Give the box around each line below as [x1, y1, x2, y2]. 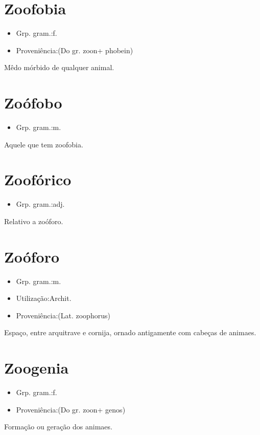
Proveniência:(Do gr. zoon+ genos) [16, 404, 126, 415]
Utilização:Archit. [16, 293, 72, 303]
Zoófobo [4, 92, 62, 113]
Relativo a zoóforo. [4, 215, 63, 226]
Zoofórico [4, 169, 72, 190]
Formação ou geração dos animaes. [4, 421, 112, 432]
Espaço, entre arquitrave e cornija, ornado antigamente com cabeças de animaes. [4, 327, 256, 338]
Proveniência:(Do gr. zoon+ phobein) [16, 45, 133, 55]
